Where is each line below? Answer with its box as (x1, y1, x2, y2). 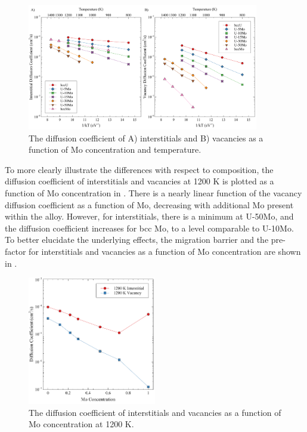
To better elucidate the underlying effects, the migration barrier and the (5, 233, 269, 246)
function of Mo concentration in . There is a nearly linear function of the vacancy (5, 187, 302, 199)
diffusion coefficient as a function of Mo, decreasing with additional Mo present (5, 198, 294, 211)
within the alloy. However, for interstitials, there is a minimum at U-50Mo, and (5, 210, 294, 223)
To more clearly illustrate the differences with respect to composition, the (5, 163, 274, 175)
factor (5, 245, 26, 257)
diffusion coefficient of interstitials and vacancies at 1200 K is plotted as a (5, 175, 274, 187)
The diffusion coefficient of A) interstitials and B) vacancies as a (29, 131, 263, 144)
